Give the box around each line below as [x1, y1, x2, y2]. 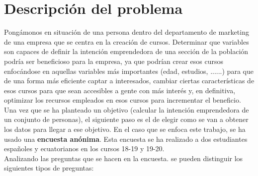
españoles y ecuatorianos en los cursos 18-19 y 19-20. [4, 143, 165, 154]
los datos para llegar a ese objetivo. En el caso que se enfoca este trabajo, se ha [4, 124, 246, 134]
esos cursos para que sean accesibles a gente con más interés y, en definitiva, [4, 85, 236, 95]
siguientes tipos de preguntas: [4, 163, 94, 173]
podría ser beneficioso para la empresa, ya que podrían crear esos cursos [4, 56, 224, 66]
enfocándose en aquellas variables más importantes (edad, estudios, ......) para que [4, 65, 254, 76]
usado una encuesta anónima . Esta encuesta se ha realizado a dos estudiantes [4, 133, 248, 144]
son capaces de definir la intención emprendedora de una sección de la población [4, 46, 249, 57]
